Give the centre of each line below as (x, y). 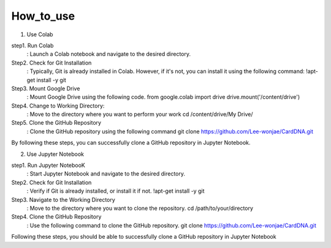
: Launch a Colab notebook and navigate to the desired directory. (109, 54)
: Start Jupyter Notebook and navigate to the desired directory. (106, 174)
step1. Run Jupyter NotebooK (48, 165)
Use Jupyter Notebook (55, 154)
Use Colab (40, 34)
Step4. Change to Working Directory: (58, 106)
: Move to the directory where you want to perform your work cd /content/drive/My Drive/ (140, 114)
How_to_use (43, 16)
